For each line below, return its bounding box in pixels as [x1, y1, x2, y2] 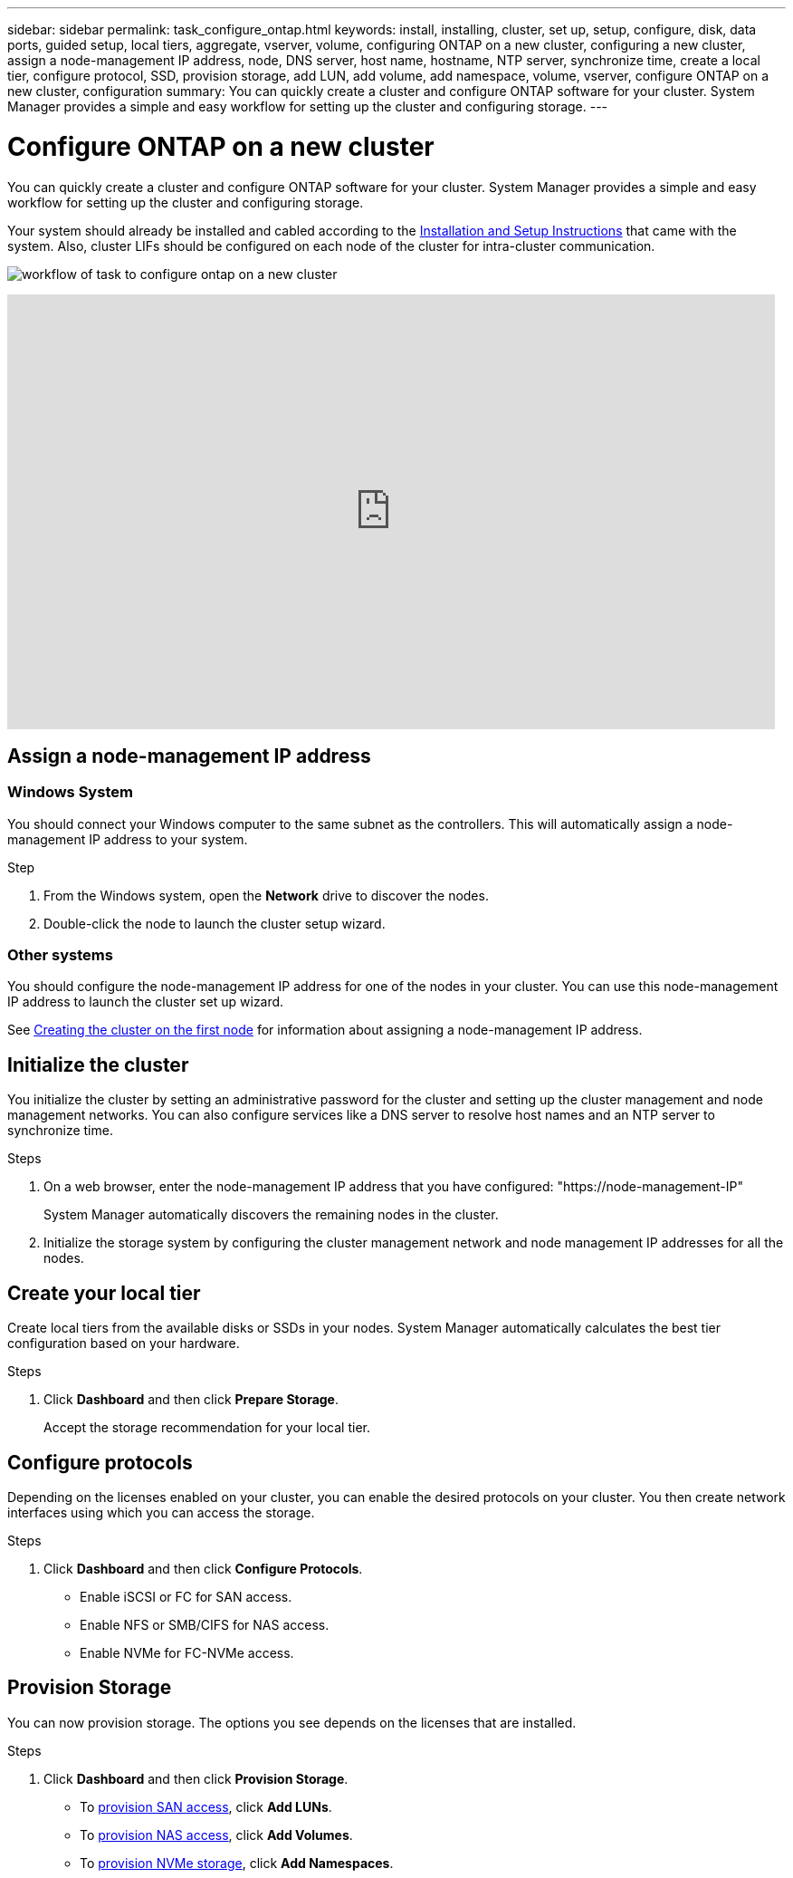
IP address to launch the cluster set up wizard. [7, 994, 284, 1010]
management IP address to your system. [7, 831, 248, 847]
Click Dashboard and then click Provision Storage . [43, 1770, 349, 1787]
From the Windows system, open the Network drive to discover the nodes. [43, 887, 489, 903]
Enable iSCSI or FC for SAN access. [80, 1589, 292, 1604]
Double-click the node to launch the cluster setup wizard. [43, 915, 386, 931]
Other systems [7, 946, 113, 965]
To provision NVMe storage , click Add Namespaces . [80, 1854, 394, 1871]
